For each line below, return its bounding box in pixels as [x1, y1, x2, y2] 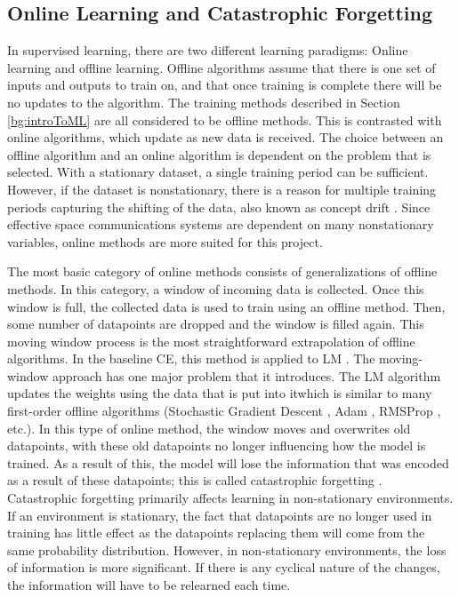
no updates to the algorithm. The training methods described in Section [7, 92, 400, 111]
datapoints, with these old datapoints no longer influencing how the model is [7, 436, 426, 455]
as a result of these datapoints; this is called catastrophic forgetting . [7, 471, 382, 490]
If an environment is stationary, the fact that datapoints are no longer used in [7, 505, 432, 524]
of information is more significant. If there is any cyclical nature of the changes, [7, 558, 440, 577]
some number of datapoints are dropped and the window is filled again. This [7, 314, 424, 333]
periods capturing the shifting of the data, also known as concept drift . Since [7, 197, 431, 216]
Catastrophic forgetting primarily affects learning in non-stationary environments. [7, 489, 454, 507]
